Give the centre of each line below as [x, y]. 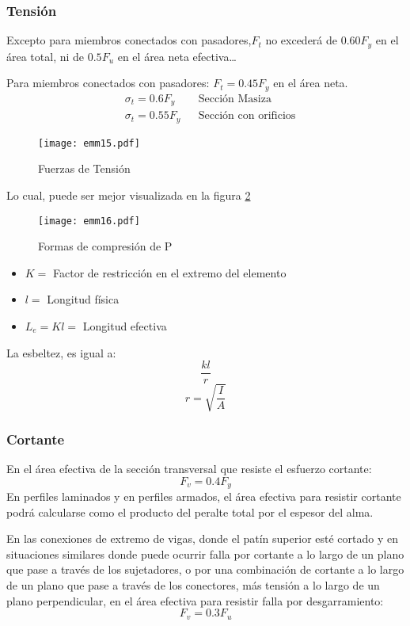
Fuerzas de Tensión [84, 168]
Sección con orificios [247, 116]
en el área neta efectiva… [177, 56]
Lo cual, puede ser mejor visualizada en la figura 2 [129, 195]
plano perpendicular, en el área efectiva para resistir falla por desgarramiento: [195, 600]
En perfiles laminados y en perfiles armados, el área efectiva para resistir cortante [204, 496]
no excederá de [302, 40]
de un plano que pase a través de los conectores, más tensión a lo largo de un [193, 585]
